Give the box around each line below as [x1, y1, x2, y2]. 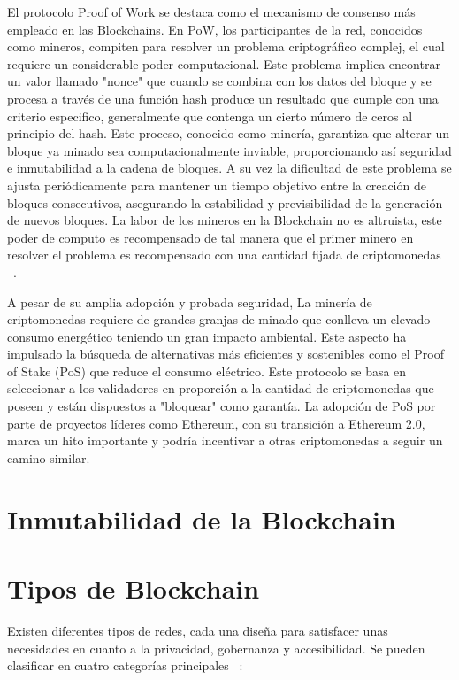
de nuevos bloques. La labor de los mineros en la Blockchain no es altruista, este [7, 211, 442, 229]
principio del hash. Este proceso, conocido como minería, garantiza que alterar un [7, 124, 450, 143]
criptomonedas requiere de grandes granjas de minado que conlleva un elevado [7, 310, 431, 328]
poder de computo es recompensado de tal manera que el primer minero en [7, 228, 414, 246]
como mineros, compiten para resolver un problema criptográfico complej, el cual [7, 37, 445, 56]
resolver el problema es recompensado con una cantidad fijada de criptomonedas [7, 245, 441, 264]
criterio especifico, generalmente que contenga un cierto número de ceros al [7, 106, 413, 125]
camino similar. [7, 448, 90, 467]
